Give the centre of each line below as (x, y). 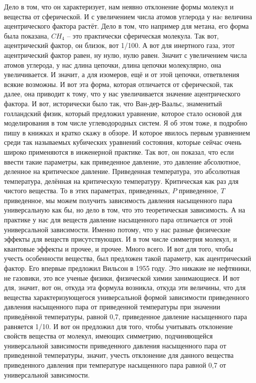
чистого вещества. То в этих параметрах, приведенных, (87, 191)
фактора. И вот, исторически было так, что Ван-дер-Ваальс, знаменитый (113, 103)
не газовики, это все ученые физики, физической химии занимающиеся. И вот (122, 277)
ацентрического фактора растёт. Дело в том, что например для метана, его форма (127, 26)
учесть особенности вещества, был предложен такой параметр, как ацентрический (128, 258)
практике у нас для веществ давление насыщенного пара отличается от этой (118, 220)
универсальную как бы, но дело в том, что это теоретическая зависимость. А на (125, 210)
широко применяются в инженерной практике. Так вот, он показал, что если (119, 151)
